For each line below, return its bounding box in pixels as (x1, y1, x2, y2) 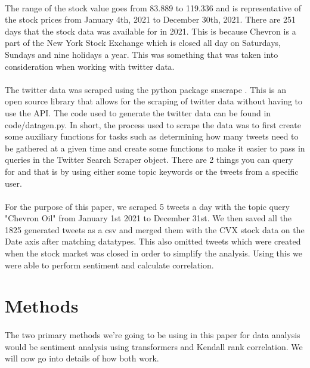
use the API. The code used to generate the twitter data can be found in (5, 106, 271, 119)
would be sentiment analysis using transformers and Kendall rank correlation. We (5, 340, 303, 352)
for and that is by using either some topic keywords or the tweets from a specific (5, 165, 299, 177)
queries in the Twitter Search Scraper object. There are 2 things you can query (5, 153, 293, 166)
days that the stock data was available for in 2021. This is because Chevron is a (5, 24, 296, 37)
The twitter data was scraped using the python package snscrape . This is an (5, 83, 286, 95)
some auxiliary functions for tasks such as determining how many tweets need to (5, 130, 299, 143)
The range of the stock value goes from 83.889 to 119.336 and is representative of (5, 1, 302, 14)
